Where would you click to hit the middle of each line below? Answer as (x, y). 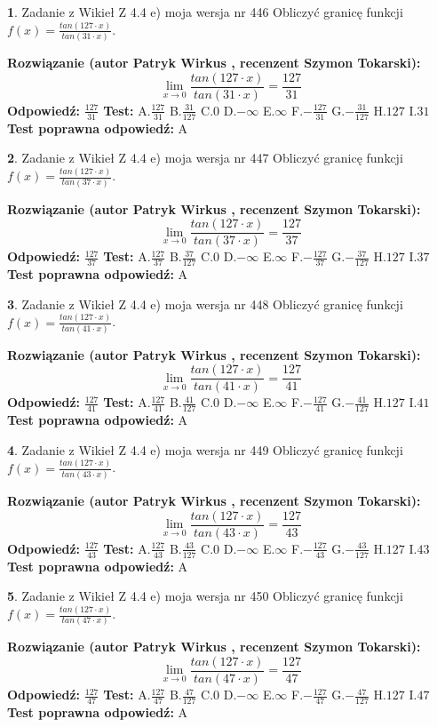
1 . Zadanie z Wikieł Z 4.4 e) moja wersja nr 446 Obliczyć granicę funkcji (205, 12)
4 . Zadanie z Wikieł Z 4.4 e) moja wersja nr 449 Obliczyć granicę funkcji (205, 449)
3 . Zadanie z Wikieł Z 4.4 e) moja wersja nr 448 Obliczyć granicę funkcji (205, 304)
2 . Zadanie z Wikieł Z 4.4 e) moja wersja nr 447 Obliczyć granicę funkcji (205, 158)
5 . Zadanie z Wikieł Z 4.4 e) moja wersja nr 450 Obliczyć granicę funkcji (205, 596)
